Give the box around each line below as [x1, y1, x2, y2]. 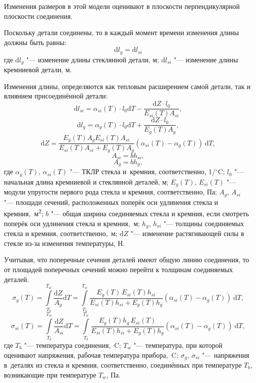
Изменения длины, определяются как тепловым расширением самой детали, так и [4, 81, 251, 91]
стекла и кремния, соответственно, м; [4, 228, 118, 239]
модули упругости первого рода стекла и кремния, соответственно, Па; [4, 187, 217, 197]
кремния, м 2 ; [4, 207, 43, 219]
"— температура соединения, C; [24, 339, 121, 350]
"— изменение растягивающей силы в [130, 228, 244, 239]
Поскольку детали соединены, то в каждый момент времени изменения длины [4, 27, 239, 38]
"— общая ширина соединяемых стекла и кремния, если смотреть [51, 208, 249, 219]
